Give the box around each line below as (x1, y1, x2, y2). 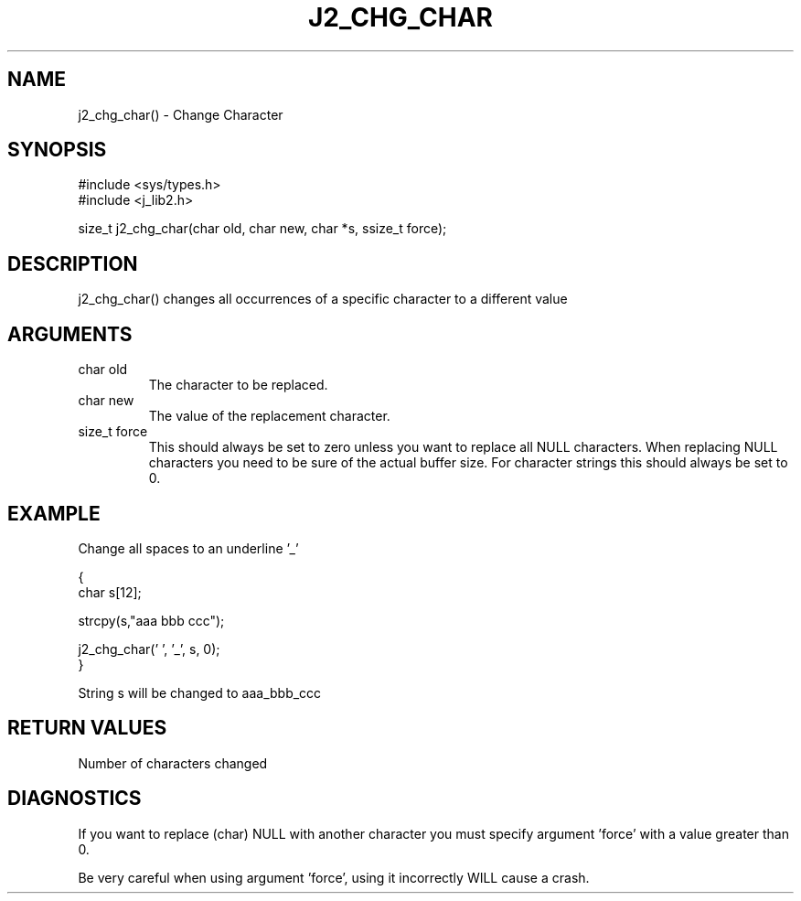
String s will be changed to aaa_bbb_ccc (78, 684, 322, 701)
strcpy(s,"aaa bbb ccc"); (78, 612, 225, 628)
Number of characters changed (78, 755, 268, 771)
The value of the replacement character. (148, 408, 390, 424)
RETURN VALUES (7, 716, 167, 740)
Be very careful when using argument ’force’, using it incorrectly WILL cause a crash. (78, 869, 590, 885)
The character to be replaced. (148, 377, 328, 393)
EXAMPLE (7, 501, 101, 525)
